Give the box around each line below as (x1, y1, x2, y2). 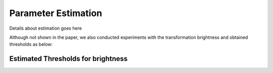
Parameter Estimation (9, 8, 103, 19)
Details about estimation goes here (9, 25, 82, 31)
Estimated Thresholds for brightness (9, 54, 128, 63)
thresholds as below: (9, 41, 53, 47)
